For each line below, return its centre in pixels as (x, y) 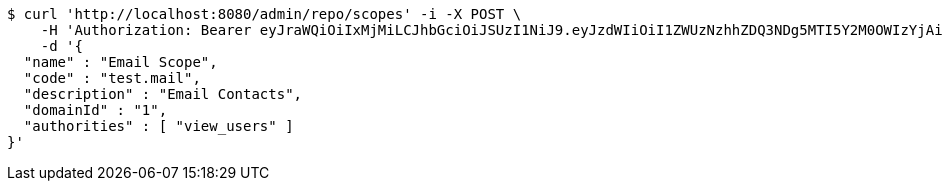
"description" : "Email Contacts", (163, 94)
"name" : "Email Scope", (120, 62)
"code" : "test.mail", (112, 78)
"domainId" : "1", (95, 110)
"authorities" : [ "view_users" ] (158, 126)
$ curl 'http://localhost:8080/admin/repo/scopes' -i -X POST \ (264, 14)
